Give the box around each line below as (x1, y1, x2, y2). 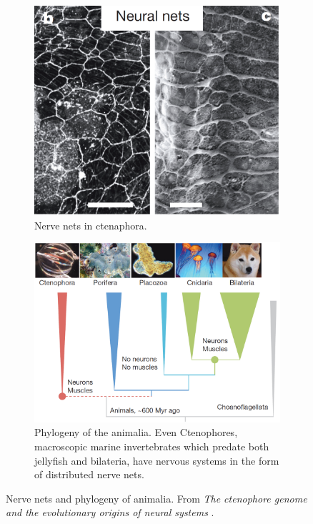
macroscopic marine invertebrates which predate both (34, 438, 269, 453)
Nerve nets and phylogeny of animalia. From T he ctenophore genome (6, 490, 307, 505)
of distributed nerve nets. (34, 467, 144, 482)
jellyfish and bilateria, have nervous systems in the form (34, 453, 279, 468)
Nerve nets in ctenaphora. (34, 217, 147, 232)
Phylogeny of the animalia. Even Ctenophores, (34, 425, 238, 440)
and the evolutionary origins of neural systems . (6, 505, 214, 520)
